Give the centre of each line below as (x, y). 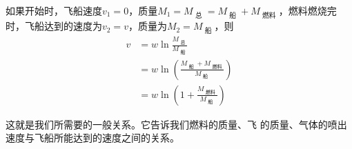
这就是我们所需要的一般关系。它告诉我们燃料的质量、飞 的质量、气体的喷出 (176, 124)
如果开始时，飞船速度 (54, 10)
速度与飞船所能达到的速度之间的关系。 (92, 138)
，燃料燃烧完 (307, 10)
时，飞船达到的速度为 (54, 26)
